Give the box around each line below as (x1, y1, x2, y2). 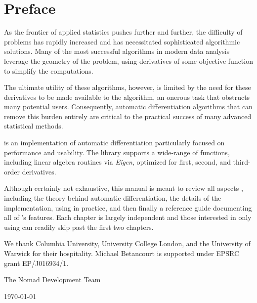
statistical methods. (4, 121, 63, 131)
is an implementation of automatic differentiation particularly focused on (4, 137, 225, 148)
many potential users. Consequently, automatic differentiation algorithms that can (4, 101, 253, 112)
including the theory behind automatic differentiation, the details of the (4, 193, 221, 203)
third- (233, 157, 251, 167)
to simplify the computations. (4, 65, 93, 76)
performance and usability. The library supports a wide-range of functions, (4, 147, 230, 157)
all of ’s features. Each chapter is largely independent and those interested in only (4, 212, 252, 222)
